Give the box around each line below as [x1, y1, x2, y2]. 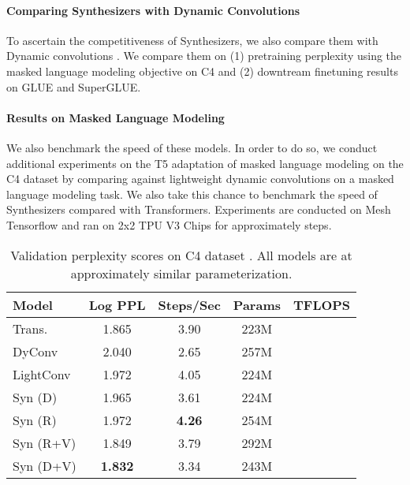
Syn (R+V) [13, 433, 76, 452]
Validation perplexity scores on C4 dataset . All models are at [10, 245, 352, 264]
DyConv [13, 341, 58, 360]
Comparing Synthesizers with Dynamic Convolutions [6, 2, 300, 18]
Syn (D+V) [13, 456, 76, 475]
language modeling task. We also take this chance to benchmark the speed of [6, 185, 378, 202]
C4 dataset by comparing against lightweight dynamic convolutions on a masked [6, 170, 394, 187]
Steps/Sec [158, 295, 221, 314]
